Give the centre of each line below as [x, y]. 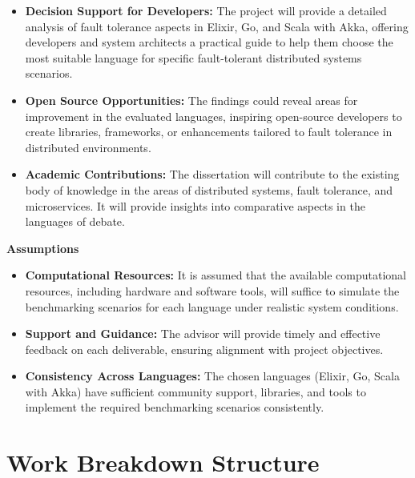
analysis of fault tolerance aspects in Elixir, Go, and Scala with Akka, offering [217, 26]
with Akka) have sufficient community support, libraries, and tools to [195, 391]
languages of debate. [75, 221]
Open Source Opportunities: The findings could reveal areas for [191, 100]
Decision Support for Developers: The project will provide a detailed [206, 10]
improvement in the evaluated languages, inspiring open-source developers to [214, 116]
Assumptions [43, 248]
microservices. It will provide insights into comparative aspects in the [195, 205]
